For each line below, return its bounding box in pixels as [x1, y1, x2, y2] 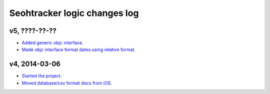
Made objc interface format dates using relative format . [21, 46, 136, 52]
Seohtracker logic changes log [9, 7, 139, 18]
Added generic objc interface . [21, 40, 83, 46]
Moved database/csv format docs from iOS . [21, 80, 112, 86]
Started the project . [21, 73, 62, 79]
